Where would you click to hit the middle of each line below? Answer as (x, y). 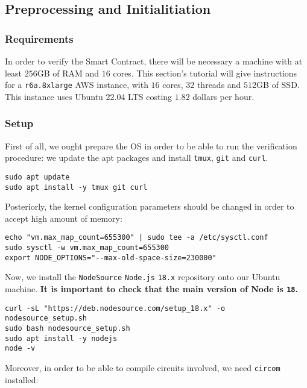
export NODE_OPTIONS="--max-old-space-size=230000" (111, 258)
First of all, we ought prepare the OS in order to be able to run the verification (151, 145)
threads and (219, 85)
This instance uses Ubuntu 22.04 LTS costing (89, 96)
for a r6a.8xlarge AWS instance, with (77, 85)
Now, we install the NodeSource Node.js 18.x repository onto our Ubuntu (143, 277)
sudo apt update (37, 177)
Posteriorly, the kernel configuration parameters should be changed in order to (150, 206)
